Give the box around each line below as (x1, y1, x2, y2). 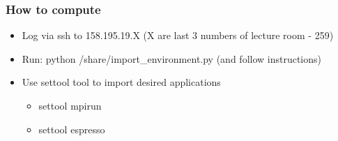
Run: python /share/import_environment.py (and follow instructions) (22, 51, 322, 66)
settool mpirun (38, 98, 102, 112)
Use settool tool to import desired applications (22, 75, 221, 89)
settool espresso (38, 121, 105, 136)
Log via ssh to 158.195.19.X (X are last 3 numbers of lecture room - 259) (22, 28, 334, 43)
